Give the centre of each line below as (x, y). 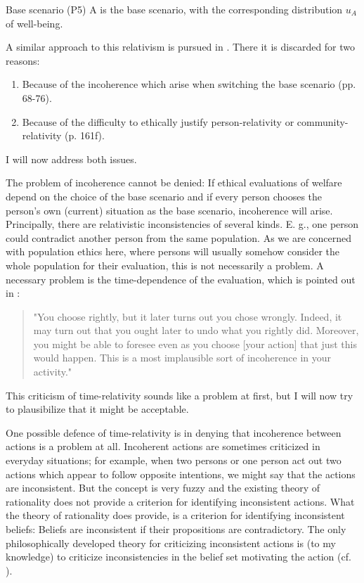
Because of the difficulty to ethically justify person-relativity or (158, 121)
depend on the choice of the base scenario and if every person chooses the (164, 196)
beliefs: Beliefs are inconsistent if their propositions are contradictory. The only (176, 529)
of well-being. (34, 23)
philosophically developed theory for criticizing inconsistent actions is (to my (171, 543)
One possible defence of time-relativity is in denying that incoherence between (174, 432)
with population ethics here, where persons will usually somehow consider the (173, 251)
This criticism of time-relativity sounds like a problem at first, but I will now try (180, 395)
